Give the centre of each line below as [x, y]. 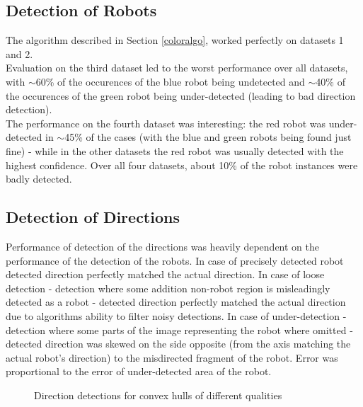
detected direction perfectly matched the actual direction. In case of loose [165, 274]
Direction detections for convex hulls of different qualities [158, 395]
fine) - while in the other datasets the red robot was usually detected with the [175, 150]
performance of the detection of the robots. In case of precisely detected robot [175, 260]
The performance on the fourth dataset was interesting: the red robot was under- [181, 123]
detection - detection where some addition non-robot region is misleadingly [168, 288]
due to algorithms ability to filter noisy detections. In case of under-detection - [176, 315]
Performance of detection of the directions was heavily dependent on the [163, 246]
